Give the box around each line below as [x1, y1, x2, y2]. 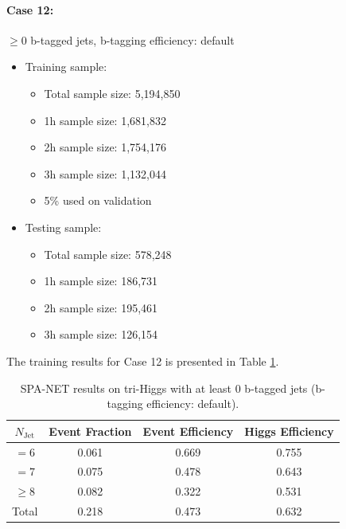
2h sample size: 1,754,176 [44, 139, 166, 155]
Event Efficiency [142, 422, 234, 439]
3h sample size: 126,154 [44, 326, 158, 343]
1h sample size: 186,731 [44, 272, 158, 289]
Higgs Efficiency [244, 422, 334, 439]
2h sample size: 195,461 [44, 299, 158, 315]
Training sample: [25, 58, 107, 75]
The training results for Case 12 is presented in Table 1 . [6, 352, 279, 369]
